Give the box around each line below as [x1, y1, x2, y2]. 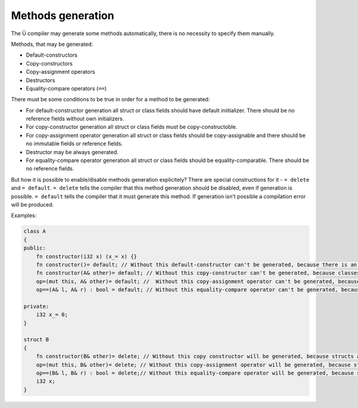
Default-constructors [26, 51, 78, 59]
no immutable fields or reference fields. [26, 140, 123, 147]
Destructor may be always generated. [26, 148, 119, 155]
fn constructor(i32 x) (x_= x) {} [36, 253, 137, 260]
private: [23, 303, 50, 310]
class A [23, 228, 46, 235]
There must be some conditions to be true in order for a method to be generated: [11, 96, 210, 103]
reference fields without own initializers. [26, 115, 125, 122]
